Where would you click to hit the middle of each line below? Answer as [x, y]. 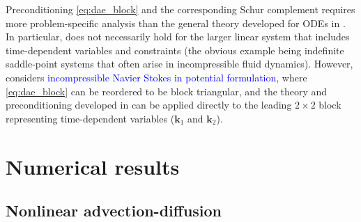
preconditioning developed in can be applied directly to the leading [149, 105]
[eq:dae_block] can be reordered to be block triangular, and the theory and [167, 91]
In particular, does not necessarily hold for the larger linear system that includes [178, 37]
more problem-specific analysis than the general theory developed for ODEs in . [176, 23]
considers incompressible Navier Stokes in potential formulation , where [156, 77]
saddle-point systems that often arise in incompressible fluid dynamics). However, [179, 64]
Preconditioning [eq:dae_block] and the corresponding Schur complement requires [180, 9]
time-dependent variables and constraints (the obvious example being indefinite [175, 50]
